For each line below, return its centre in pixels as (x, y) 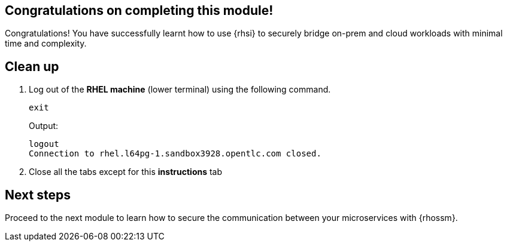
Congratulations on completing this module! (139, 10)
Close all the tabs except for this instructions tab (126, 172)
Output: (44, 126)
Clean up (32, 66)
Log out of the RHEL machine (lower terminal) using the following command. (180, 90)
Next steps (38, 195)
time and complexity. (46, 44)
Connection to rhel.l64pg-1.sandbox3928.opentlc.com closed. (175, 154)
